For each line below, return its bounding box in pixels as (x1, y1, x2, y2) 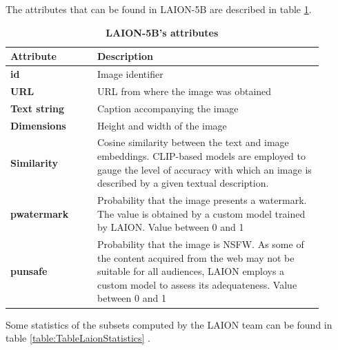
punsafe (10, 264, 48, 278)
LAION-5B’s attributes (106, 25, 219, 39)
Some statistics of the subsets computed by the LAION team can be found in (6, 317, 332, 331)
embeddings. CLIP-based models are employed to (97, 149, 306, 163)
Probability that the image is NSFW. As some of (97, 237, 304, 251)
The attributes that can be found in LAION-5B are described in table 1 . (6, 2, 312, 16)
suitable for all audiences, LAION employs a (97, 264, 285, 278)
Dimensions (10, 118, 66, 132)
